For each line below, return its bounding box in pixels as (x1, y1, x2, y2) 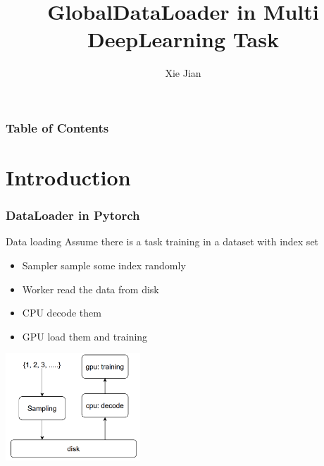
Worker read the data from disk (22, 281, 159, 296)
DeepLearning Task (87, 25, 279, 54)
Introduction (6, 163, 131, 192)
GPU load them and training (22, 329, 148, 343)
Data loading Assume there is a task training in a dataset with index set (6, 234, 319, 249)
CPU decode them (22, 305, 101, 320)
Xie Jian (165, 66, 201, 80)
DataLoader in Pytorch (6, 207, 140, 224)
